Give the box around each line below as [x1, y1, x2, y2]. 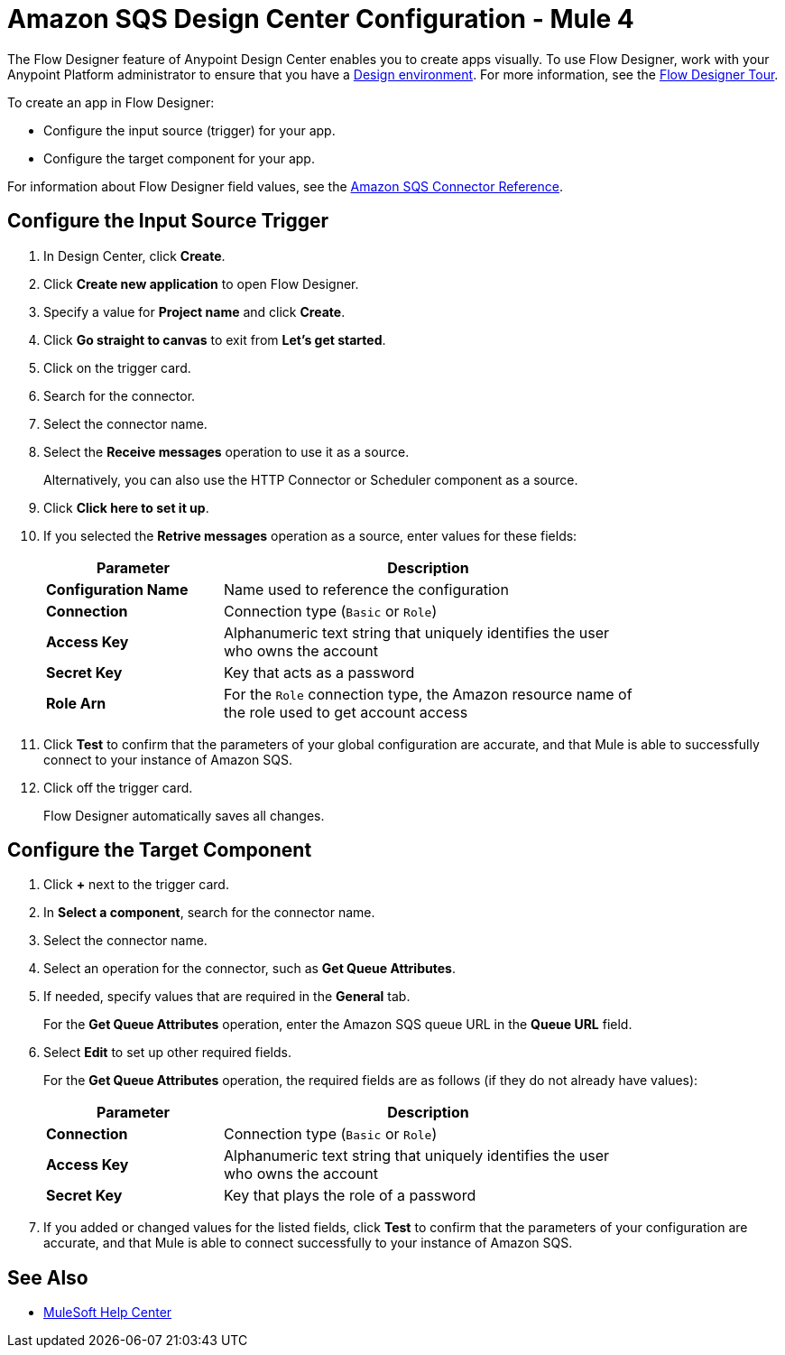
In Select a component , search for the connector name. [43, 905, 375, 921]
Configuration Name [46, 580, 189, 599]
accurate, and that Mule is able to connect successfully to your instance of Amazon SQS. [43, 1235, 573, 1251]
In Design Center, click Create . [43, 247, 226, 264]
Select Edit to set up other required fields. [43, 1044, 291, 1061]
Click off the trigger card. [43, 779, 193, 795]
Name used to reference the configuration [224, 580, 509, 599]
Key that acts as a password [224, 663, 415, 682]
